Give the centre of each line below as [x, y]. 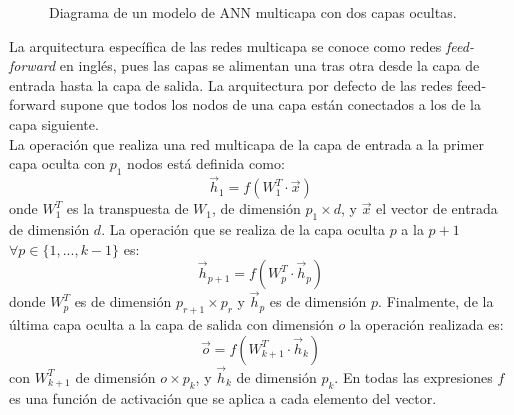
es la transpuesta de [127, 208]
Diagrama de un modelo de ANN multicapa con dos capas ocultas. [253, 12]
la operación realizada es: [426, 324]
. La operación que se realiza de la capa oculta [243, 228]
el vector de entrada [437, 208]
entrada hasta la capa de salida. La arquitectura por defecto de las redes [231, 84]
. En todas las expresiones [413, 376]
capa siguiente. [54, 123]
